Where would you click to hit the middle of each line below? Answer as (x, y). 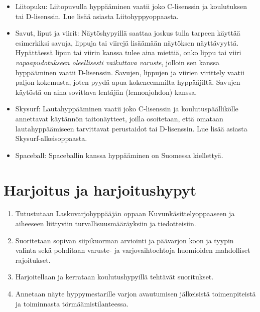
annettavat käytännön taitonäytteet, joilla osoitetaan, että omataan (119, 118)
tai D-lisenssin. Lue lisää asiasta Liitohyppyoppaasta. (97, 16)
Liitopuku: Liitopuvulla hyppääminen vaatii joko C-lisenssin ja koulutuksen (131, 6)
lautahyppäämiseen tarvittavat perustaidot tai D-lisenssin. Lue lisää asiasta (131, 128)
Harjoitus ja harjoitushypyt (100, 189)
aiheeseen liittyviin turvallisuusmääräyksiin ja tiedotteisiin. (106, 223)
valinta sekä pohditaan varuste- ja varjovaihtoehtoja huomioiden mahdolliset (133, 250)
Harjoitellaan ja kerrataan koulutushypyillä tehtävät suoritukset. (114, 277)
